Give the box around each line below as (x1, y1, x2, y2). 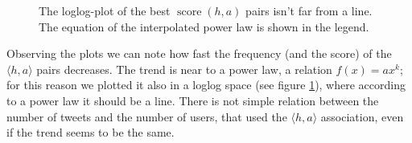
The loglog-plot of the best (39, 2, 171, 18)
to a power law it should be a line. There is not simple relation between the (6, 92, 379, 108)
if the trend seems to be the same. (6, 124, 175, 141)
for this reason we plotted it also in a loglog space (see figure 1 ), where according (6, 76, 406, 93)
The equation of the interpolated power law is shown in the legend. (39, 18, 369, 35)
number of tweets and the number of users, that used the (6, 108, 287, 125)
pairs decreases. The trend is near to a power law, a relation (36, 60, 332, 77)
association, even (320, 108, 404, 125)
